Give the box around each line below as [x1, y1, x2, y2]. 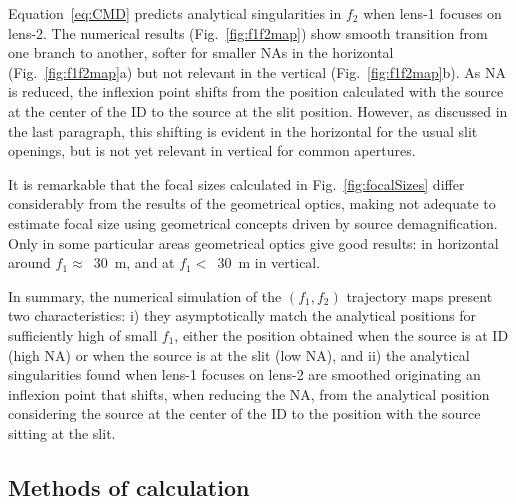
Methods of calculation [8, 471, 250, 502]
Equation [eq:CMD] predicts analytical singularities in [8, 3, 342, 23]
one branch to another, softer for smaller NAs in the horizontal [8, 42, 394, 63]
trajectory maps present [346, 285, 493, 306]
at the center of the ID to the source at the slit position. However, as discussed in [8, 100, 508, 121]
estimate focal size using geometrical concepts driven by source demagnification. [8, 212, 498, 233]
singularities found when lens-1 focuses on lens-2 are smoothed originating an [8, 364, 481, 385]
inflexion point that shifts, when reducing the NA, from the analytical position [8, 383, 490, 404]
